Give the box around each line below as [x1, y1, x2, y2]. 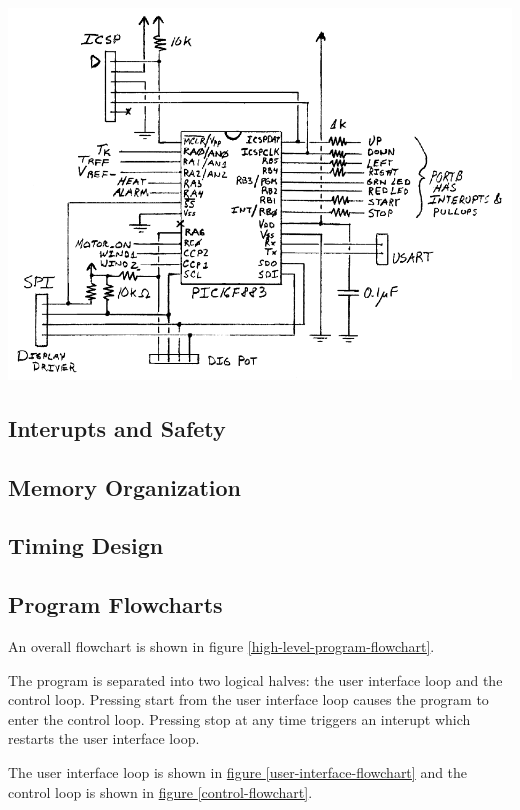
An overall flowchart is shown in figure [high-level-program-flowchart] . [8, 635, 435, 656]
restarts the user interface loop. [8, 728, 200, 749]
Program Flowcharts [8, 589, 223, 620]
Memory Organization [8, 471, 242, 502]
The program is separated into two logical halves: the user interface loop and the [8, 669, 503, 690]
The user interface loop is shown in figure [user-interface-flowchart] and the [8, 761, 468, 782]
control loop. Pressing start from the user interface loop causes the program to [8, 689, 489, 710]
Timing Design [8, 530, 164, 561]
